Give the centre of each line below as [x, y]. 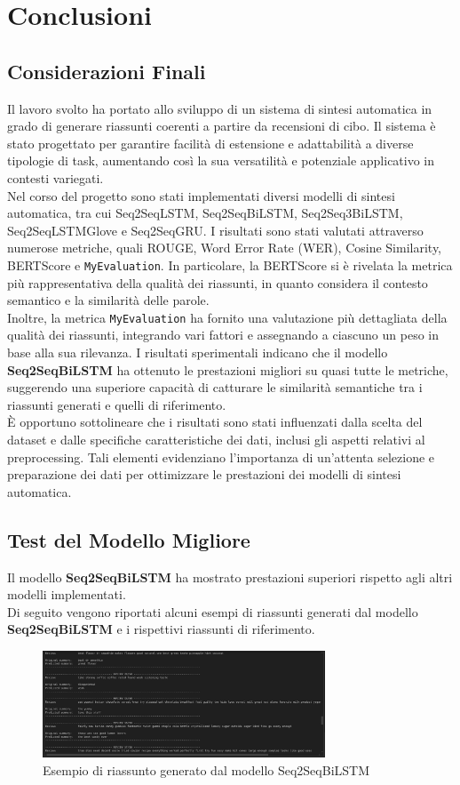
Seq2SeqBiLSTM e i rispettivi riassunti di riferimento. [161, 629]
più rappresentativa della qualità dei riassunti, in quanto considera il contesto [218, 282]
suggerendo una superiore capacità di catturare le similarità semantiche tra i [215, 387]
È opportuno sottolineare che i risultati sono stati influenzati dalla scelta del [215, 422]
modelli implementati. [67, 594]
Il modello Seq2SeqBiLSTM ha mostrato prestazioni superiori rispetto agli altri [230, 577]
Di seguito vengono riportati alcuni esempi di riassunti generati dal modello [213, 611]
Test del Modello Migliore [129, 539]
